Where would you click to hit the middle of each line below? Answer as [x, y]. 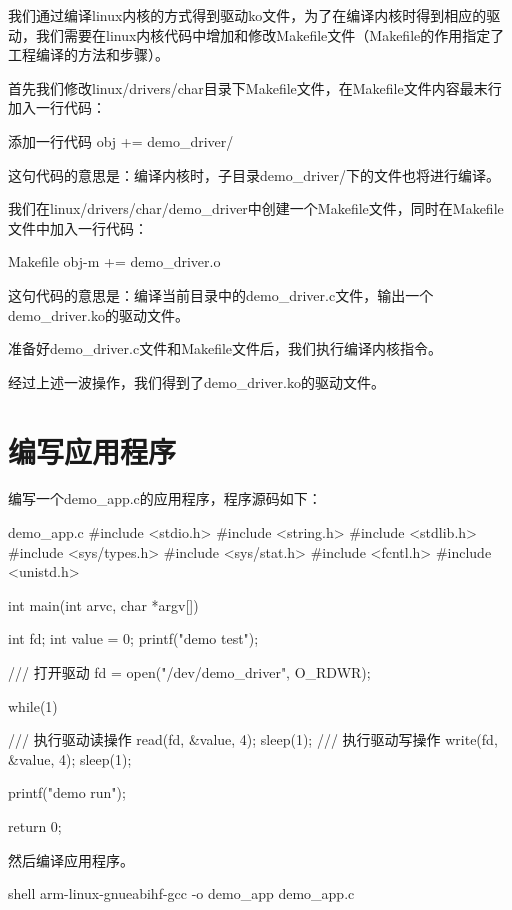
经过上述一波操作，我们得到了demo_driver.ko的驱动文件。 [196, 381]
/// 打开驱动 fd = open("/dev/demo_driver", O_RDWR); [189, 672]
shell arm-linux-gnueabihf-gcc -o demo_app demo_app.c [181, 893]
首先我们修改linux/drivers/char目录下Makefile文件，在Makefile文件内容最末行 [255, 87]
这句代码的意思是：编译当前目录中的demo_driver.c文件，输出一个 [221, 294]
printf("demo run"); [67, 792]
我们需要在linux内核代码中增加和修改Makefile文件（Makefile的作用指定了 [270, 34]
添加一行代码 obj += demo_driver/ [121, 140]
